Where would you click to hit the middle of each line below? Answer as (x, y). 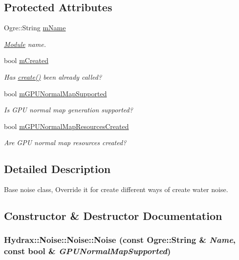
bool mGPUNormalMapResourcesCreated (66, 126)
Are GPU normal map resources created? (65, 142)
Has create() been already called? (53, 76)
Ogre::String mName (35, 28)
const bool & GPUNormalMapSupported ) (87, 251)
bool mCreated (26, 60)
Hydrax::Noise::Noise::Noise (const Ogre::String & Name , (120, 240)
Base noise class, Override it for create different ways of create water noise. (116, 189)
